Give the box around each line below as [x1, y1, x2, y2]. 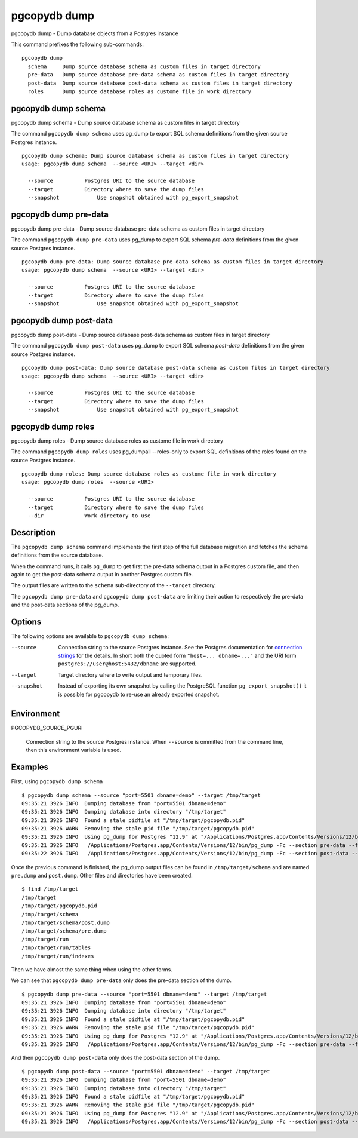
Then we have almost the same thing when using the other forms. [11, 965, 172, 973]
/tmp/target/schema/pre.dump [21, 928, 107, 934]
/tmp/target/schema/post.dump [21, 919, 110, 926]
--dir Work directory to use [27, 513, 151, 519]
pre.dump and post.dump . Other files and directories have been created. [11, 872, 193, 879]
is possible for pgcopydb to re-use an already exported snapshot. [58, 691, 220, 698]
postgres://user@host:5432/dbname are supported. [58, 660, 197, 667]
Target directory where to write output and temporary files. [58, 671, 203, 678]
